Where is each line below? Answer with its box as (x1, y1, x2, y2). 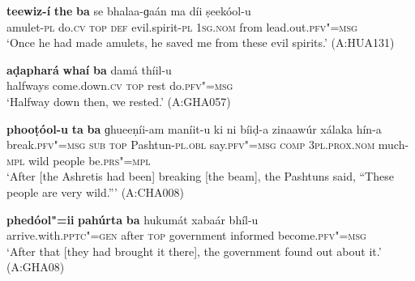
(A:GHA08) (6, 258, 65, 275)
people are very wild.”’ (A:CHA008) (6, 183, 185, 200)
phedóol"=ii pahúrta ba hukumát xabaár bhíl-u (6, 211, 259, 228)
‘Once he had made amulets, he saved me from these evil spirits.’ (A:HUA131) (6, 34, 395, 51)
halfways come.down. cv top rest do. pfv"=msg (6, 77, 233, 94)
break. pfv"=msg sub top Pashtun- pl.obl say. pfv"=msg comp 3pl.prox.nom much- (6, 136, 409, 153)
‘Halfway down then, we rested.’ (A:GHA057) (6, 92, 231, 109)
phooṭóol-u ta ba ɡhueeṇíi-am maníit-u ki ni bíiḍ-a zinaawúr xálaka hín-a (6, 120, 382, 137)
